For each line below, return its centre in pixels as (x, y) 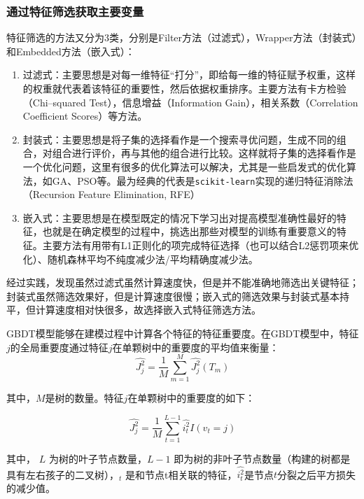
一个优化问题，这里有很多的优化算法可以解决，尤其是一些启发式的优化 (184, 166)
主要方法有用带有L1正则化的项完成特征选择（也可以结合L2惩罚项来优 (201, 245)
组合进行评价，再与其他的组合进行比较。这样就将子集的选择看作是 (204, 153)
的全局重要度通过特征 (59, 347)
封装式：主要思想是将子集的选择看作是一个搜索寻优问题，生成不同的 (180, 139)
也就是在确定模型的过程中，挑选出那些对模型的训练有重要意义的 (189, 231)
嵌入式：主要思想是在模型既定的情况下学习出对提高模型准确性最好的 (180, 217)
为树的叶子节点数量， (98, 458)
